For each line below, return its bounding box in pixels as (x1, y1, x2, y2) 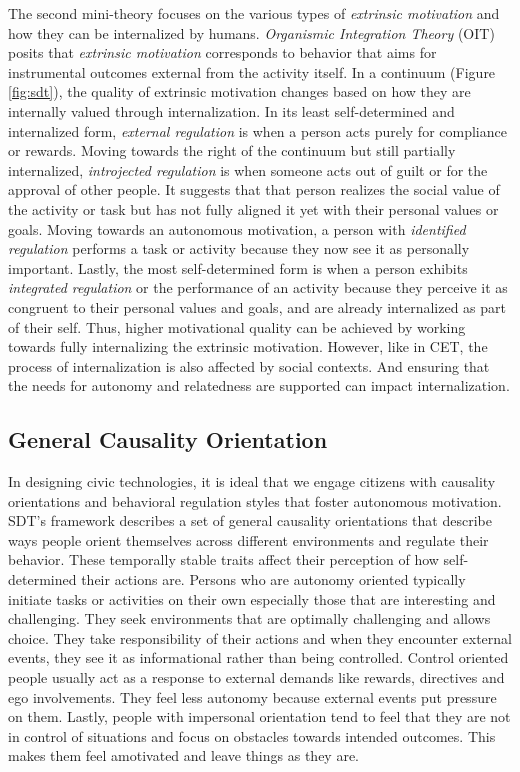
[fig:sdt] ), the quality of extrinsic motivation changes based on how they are (8, 81, 471, 102)
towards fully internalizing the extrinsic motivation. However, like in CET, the (8, 336, 488, 357)
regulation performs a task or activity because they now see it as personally (8, 238, 470, 259)
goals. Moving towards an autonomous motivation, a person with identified (8, 218, 466, 239)
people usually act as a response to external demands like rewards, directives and (8, 667, 505, 688)
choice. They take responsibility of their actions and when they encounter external (8, 627, 512, 648)
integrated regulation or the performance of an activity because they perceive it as (8, 277, 508, 298)
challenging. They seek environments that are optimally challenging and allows (8, 608, 491, 629)
